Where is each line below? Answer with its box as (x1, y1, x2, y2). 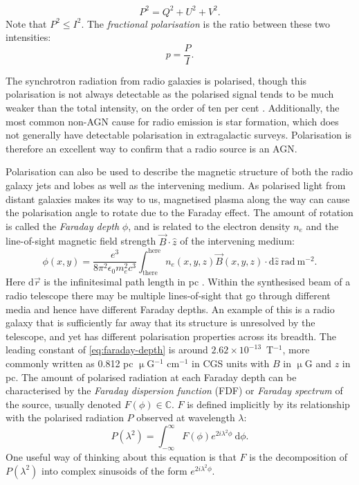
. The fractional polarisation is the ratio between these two (81, 16, 330, 30)
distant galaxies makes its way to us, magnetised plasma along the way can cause (6, 191, 350, 206)
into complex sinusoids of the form (41, 463, 187, 477)
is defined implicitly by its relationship (187, 396, 350, 411)
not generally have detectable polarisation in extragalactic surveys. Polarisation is (6, 127, 352, 142)
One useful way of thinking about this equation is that (6, 450, 237, 464)
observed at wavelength (136, 410, 235, 425)
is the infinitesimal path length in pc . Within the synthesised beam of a (44, 274, 351, 289)
